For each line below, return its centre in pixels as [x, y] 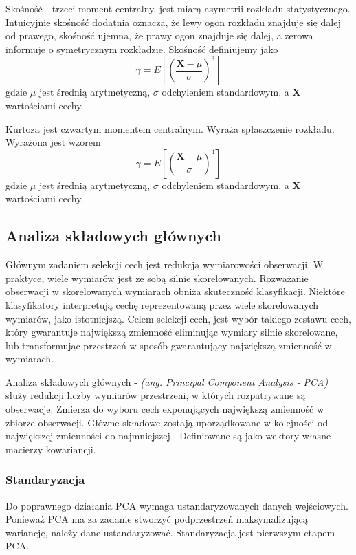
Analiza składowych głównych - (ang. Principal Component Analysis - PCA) [167, 381]
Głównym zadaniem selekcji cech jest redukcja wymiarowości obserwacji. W [165, 264]
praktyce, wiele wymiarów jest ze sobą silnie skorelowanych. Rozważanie [157, 277]
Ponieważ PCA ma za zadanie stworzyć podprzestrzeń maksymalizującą [157, 519]
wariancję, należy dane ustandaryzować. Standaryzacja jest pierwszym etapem [170, 532]
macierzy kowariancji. [51, 449]
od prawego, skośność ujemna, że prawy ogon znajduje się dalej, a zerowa [159, 35]
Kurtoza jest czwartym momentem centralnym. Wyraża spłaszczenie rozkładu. [170, 128]
